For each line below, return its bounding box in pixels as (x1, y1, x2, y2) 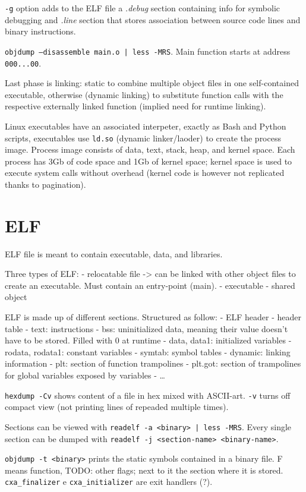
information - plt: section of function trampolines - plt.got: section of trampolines (5, 357, 301, 370)
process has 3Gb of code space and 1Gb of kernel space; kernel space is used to (5, 154, 292, 167)
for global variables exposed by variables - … (5, 369, 165, 381)
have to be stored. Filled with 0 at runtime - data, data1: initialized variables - (5, 334, 292, 346)
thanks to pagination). (5, 178, 86, 190)
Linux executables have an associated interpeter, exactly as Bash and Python (5, 119, 286, 132)
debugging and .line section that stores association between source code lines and (5, 13, 301, 26)
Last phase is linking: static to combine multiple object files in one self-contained (5, 77, 299, 89)
